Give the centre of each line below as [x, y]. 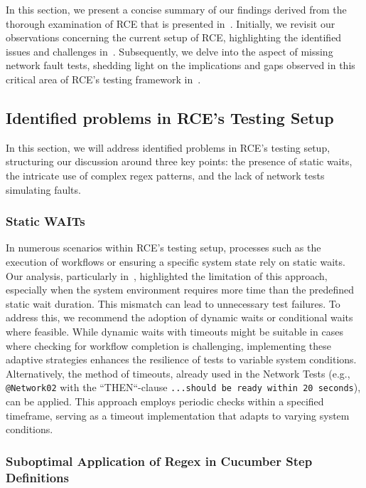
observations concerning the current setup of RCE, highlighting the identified [174, 37]
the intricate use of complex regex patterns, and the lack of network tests [165, 175]
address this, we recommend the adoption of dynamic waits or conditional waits [179, 317]
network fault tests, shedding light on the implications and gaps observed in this [181, 65]
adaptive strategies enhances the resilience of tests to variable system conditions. [181, 359]
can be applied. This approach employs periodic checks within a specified [165, 401]
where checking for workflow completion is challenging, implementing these [168, 345]
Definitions [37, 477]
